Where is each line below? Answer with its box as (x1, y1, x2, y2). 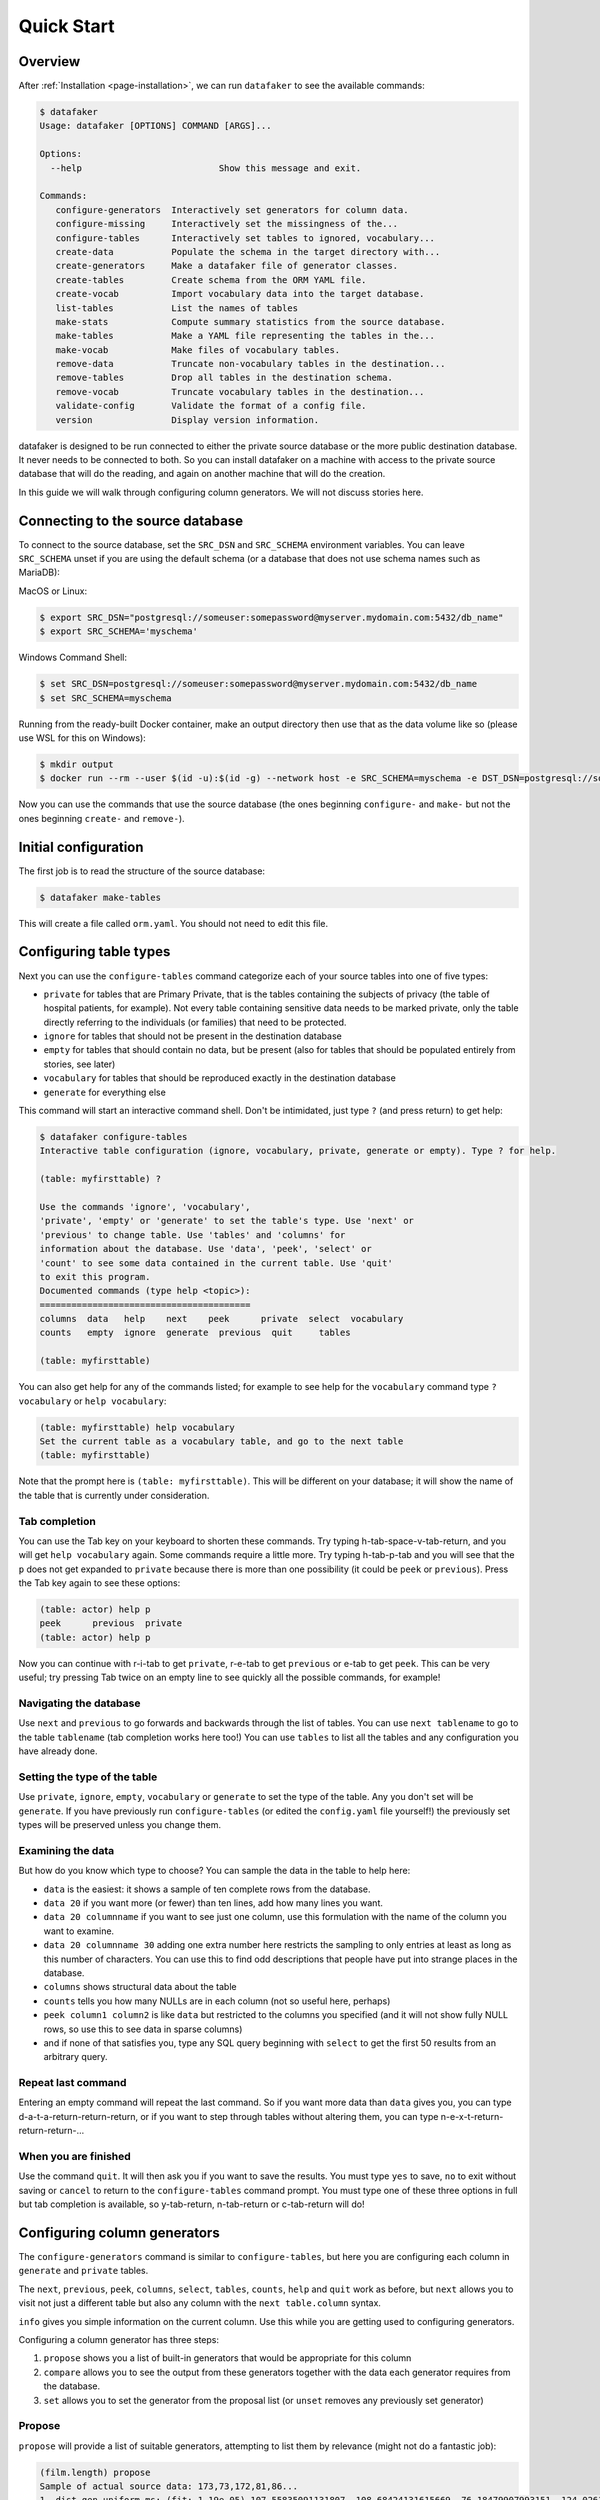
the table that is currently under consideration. (18, 1489, 210, 1501)
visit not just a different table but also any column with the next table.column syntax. (18, 2297, 382, 2309)
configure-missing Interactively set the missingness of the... (55, 218, 399, 230)
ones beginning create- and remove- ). (18, 812, 185, 824)
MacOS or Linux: (18, 585, 88, 597)
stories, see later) (43, 1058, 116, 1070)
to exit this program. (39, 1271, 151, 1282)
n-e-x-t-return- (440, 2110, 504, 2122)
